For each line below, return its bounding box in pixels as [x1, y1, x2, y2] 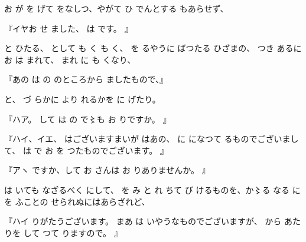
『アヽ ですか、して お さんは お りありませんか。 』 [4, 164, 210, 176]
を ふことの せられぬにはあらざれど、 [4, 195, 150, 207]
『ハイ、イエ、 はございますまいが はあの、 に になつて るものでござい [4, 132, 282, 145]
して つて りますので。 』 [23, 226, 122, 238]
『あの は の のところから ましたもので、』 [4, 73, 168, 85]
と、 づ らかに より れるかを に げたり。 [4, 92, 161, 105]
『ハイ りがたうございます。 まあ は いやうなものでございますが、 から [4, 215, 282, 227]
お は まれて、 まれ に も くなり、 [4, 53, 136, 65]
